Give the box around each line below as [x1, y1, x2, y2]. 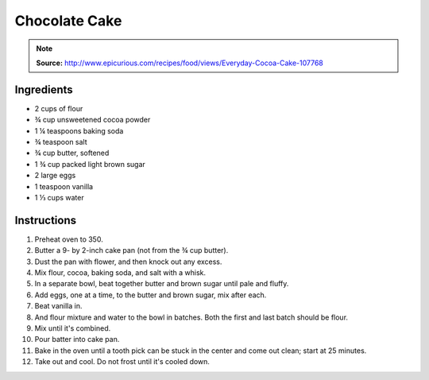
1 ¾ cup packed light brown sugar [34, 159, 146, 169]
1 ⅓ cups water [34, 192, 84, 202]
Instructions [14, 213, 77, 227]
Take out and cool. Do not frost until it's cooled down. [34, 357, 211, 366]
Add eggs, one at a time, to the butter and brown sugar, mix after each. [34, 290, 267, 300]
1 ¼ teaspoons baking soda [34, 126, 124, 135]
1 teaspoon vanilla [34, 181, 94, 191]
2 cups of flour [34, 103, 83, 113]
